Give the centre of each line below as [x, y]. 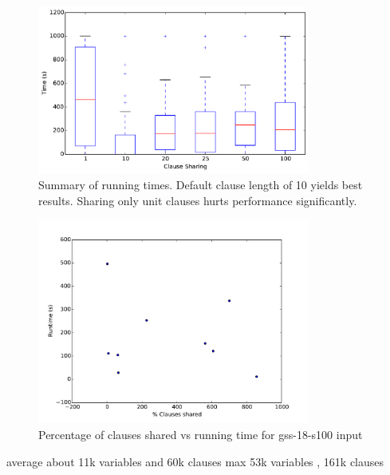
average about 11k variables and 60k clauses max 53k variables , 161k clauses [195, 461]
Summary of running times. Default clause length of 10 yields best [201, 184]
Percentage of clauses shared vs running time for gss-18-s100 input [201, 435]
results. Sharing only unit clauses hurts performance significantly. [198, 200]
